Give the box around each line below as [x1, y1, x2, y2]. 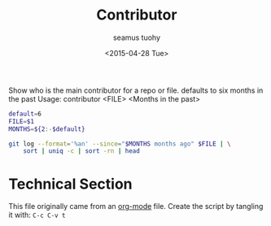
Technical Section [8, 175, 133, 193]
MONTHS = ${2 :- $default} [8, 124, 85, 133]
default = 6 [8, 110, 42, 118]
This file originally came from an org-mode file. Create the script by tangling [8, 202, 264, 211]
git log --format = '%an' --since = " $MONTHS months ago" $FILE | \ [8, 140, 231, 148]
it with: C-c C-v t [8, 210, 67, 220]
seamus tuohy [112, 33, 161, 42]
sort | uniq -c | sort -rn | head [23, 147, 140, 155]
